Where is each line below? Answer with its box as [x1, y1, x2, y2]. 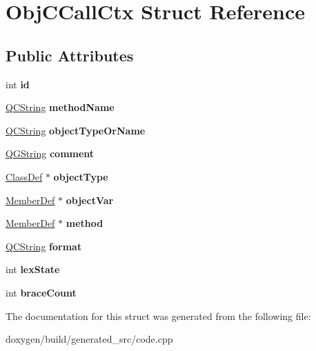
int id [6, 77, 30, 91]
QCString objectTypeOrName [6, 123, 146, 137]
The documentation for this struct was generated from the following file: [6, 308, 311, 323]
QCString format [6, 239, 82, 253]
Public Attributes [6, 44, 134, 66]
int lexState [6, 262, 60, 277]
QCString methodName [6, 100, 115, 114]
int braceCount [6, 285, 77, 299]
